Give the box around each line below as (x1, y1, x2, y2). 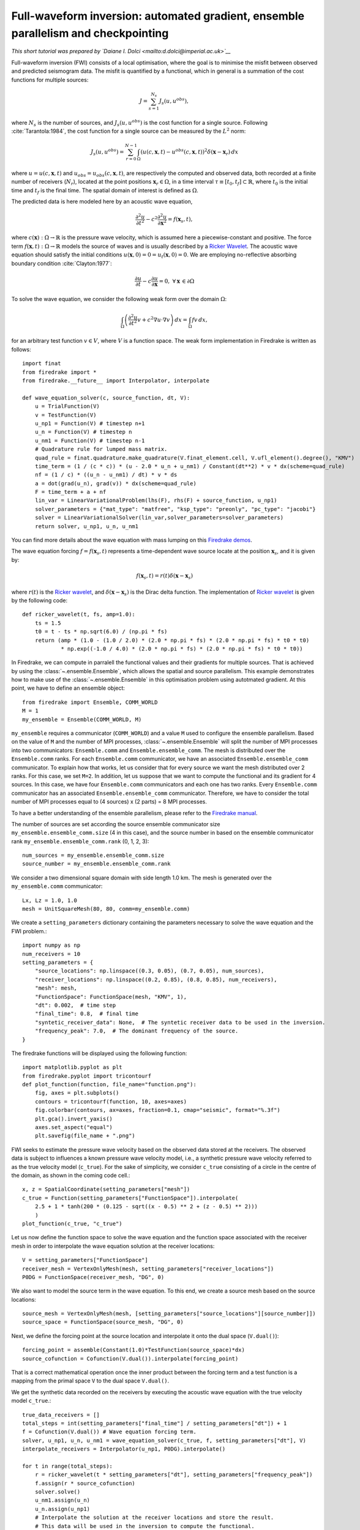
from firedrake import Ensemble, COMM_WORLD (22, 698, 159, 706)
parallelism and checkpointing (11, 26, 169, 40)
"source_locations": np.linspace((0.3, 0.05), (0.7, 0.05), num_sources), (34, 968, 264, 974)
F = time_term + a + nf (34, 488, 107, 496)
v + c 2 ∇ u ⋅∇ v (137, 315, 171, 323)
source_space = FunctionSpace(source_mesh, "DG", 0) (22, 1319, 184, 1326)
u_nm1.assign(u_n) (34, 1497, 91, 1504)
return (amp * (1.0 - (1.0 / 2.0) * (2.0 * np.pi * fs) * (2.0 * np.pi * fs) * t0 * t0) (34, 636, 310, 644)
